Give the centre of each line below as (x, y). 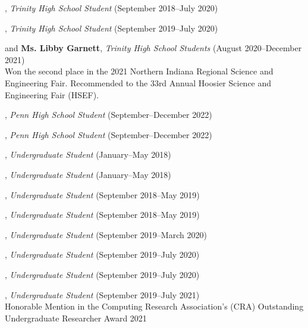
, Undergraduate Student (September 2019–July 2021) (102, 294)
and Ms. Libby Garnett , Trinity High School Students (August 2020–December (153, 48)
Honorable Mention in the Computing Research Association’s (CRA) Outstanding (154, 306)
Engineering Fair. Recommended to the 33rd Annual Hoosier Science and (138, 82)
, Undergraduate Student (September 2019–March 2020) (106, 234)
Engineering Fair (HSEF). (52, 94)
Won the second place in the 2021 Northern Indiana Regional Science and (139, 71)
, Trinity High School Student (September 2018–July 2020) (111, 8)
